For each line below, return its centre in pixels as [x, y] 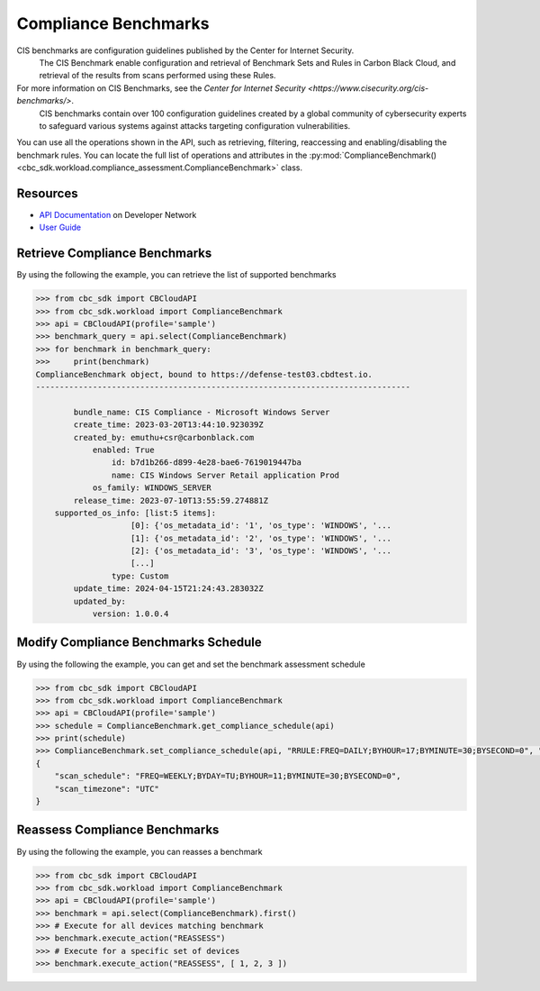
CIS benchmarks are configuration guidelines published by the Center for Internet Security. [185, 50]
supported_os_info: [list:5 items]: [135, 513]
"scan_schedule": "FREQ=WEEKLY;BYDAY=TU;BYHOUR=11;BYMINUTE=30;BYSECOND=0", [228, 776]
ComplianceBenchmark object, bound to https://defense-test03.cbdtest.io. [204, 374]
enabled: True [123, 450]
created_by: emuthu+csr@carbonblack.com [164, 437]
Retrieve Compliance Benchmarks [114, 254]
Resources [47, 193]
